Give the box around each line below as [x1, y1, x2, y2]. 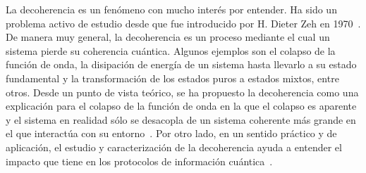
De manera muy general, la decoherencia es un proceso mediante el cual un [6, 30, 330, 44]
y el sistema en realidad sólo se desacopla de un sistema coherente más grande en [6, 112, 356, 127]
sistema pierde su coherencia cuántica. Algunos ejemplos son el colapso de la [6, 43, 336, 58]
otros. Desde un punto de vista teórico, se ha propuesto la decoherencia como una [6, 84, 359, 99]
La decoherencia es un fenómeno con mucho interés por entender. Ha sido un [6, 2, 337, 16]
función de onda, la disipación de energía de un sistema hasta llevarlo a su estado [6, 57, 357, 72]
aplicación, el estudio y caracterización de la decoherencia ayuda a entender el [6, 139, 342, 154]
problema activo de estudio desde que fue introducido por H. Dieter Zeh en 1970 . [6, 15, 361, 30]
